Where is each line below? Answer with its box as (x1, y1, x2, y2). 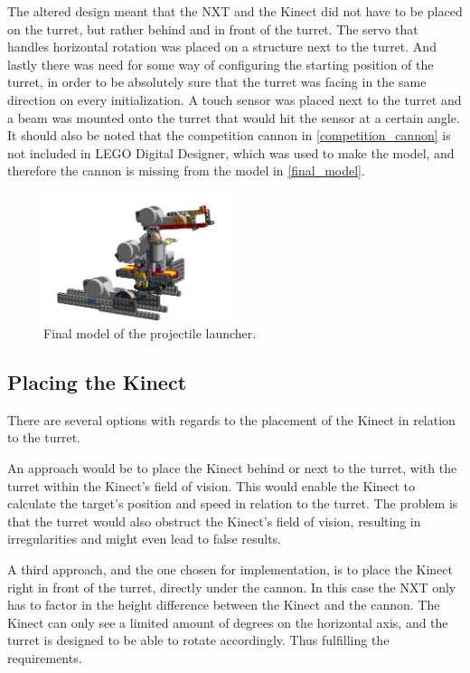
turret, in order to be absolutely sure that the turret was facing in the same (7, 72, 427, 91)
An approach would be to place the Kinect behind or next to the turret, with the (7, 459, 457, 478)
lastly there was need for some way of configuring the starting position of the (7, 54, 434, 73)
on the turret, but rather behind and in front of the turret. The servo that (7, 19, 418, 38)
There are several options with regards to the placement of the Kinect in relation (7, 410, 456, 429)
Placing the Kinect (7, 368, 187, 396)
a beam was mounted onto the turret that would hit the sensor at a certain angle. (7, 108, 460, 127)
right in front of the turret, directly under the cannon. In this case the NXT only (7, 577, 456, 596)
